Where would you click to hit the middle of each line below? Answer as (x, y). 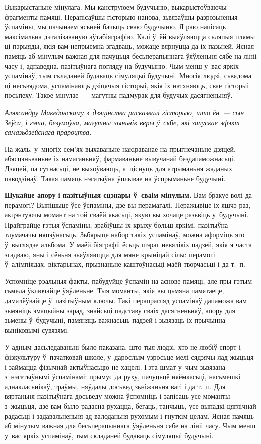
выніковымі (22, 330)
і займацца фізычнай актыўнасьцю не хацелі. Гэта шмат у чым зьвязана (115, 366)
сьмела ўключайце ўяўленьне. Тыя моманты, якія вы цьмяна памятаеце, (114, 291)
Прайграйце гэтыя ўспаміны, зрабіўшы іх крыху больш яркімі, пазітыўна (116, 224)
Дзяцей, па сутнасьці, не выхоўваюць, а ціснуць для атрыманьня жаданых (118, 168)
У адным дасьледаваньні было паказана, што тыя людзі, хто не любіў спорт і (123, 347)
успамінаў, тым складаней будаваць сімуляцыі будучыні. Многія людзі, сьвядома (128, 76)
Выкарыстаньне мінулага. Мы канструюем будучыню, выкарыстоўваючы (116, 7)
